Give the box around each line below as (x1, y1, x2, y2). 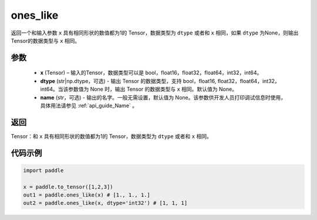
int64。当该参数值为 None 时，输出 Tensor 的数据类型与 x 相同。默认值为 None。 (40, 85, 238, 93)
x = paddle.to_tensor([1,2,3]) (23, 183, 114, 190)
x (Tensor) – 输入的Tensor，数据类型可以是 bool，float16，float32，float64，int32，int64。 (40, 69, 262, 76)
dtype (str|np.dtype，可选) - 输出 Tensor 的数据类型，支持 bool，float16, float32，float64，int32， (40, 77, 280, 84)
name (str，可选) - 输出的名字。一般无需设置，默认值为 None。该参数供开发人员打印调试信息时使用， (40, 94, 286, 101)
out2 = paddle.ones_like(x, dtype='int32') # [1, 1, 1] (23, 200, 188, 207)
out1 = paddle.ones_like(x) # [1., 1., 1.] (23, 191, 151, 198)
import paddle (23, 167, 64, 174)
